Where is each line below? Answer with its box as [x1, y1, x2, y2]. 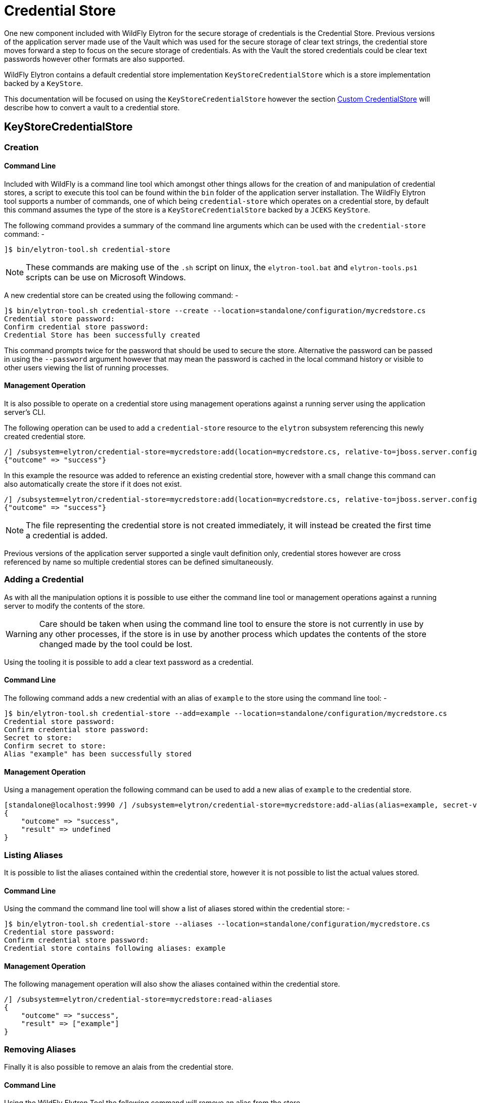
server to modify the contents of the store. [4, 601, 145, 610]
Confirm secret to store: [4, 742, 107, 750]
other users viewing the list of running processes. [4, 363, 169, 372]
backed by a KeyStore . [4, 78, 83, 88]
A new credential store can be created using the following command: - [4, 290, 239, 300]
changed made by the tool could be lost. [39, 639, 193, 649]
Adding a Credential [4, 574, 84, 585]
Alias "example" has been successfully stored [4, 750, 192, 758]
